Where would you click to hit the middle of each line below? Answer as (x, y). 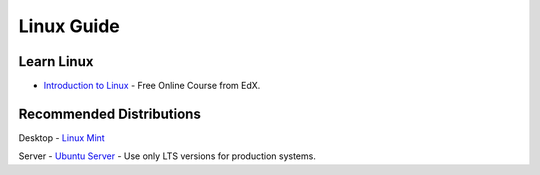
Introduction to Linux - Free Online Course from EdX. (152, 86)
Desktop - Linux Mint (61, 137)
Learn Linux (56, 61)
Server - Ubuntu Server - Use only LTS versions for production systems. (167, 156)
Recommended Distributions (110, 113)
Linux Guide (69, 26)
